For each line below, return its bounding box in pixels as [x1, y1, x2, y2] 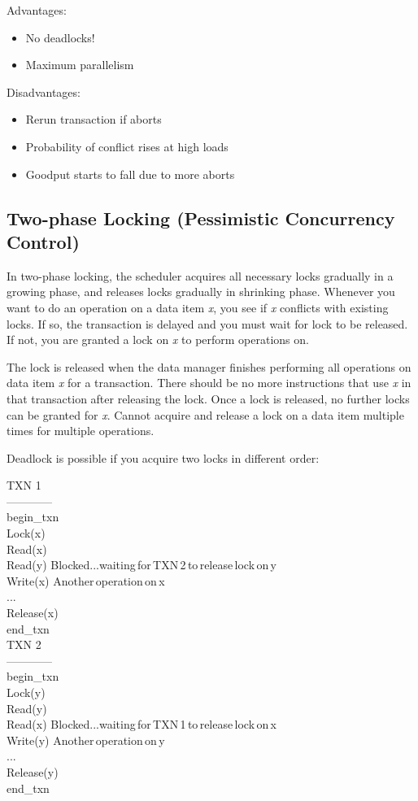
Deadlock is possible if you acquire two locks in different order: [7, 449, 320, 466]
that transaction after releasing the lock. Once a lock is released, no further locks [7, 390, 410, 407]
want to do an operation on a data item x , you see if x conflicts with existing [7, 298, 389, 316]
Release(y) [7, 763, 59, 780]
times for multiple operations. [7, 422, 155, 439]
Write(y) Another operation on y [7, 731, 165, 748]
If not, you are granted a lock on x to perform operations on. [7, 331, 309, 348]
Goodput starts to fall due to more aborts [25, 165, 235, 182]
